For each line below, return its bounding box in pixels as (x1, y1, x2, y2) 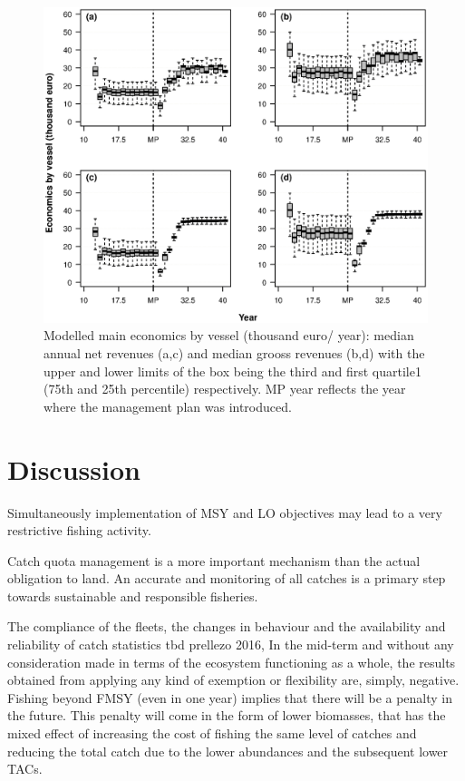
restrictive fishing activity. (7, 521, 151, 540)
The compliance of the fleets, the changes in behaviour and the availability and (7, 617, 446, 636)
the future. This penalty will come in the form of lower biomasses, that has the (7, 706, 446, 725)
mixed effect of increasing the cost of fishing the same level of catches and (7, 724, 417, 743)
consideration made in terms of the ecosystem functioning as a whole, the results (7, 652, 456, 671)
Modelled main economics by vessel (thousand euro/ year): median (44, 326, 414, 345)
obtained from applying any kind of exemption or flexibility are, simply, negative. (7, 670, 460, 689)
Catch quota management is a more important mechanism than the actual (7, 551, 421, 570)
